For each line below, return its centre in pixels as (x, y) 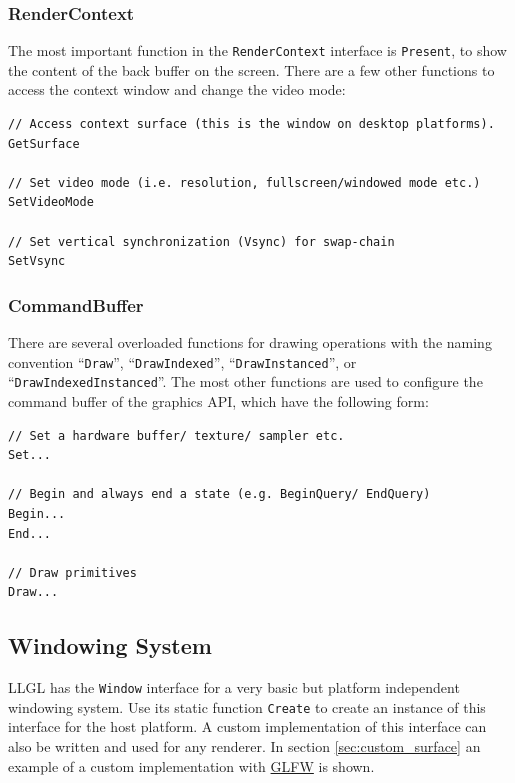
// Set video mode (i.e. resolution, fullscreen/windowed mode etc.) (244, 182)
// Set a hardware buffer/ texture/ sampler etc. (176, 435)
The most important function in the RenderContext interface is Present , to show (257, 50)
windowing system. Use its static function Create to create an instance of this (247, 706)
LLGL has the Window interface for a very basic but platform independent (234, 687)
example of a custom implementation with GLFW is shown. (191, 765)
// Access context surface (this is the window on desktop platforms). (251, 124)
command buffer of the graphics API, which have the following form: (218, 400)
